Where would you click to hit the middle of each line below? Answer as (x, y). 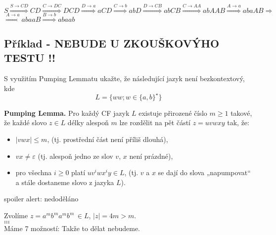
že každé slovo (25, 122)
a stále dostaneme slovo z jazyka (65, 182)
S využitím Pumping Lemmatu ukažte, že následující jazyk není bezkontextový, (124, 78)
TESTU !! (30, 58)
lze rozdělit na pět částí (155, 122)
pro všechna (34, 172)
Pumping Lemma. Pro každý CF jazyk (67, 113)
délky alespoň (88, 122)
